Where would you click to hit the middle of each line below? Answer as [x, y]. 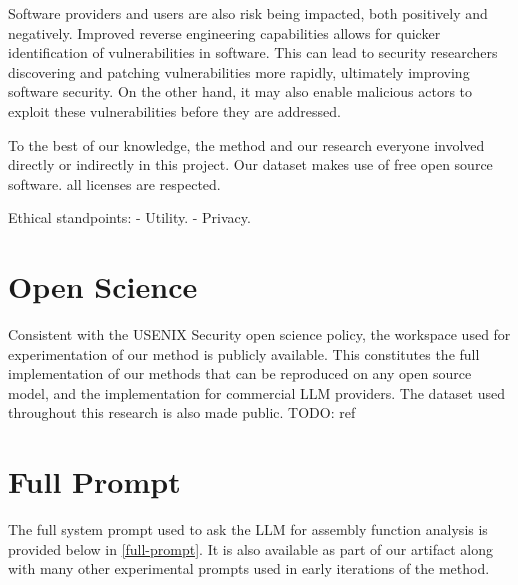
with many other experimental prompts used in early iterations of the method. [249, 568]
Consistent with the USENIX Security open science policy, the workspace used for [259, 334]
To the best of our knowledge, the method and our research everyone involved [246, 144]
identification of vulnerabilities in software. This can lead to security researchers [253, 52]
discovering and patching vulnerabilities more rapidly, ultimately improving [239, 71]
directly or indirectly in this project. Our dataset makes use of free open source [250, 164]
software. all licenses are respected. [114, 183]
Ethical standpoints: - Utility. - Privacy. [129, 217]
